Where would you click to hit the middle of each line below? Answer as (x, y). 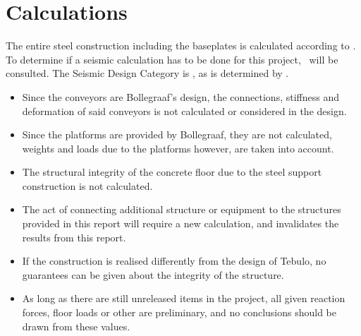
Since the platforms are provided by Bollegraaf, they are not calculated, (177, 134)
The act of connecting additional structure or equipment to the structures (182, 209)
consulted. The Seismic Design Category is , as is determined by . (147, 73)
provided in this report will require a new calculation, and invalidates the (180, 223)
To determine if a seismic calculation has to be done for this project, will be (172, 59)
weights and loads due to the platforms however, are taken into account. (178, 148)
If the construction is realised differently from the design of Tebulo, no (174, 261)
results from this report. (74, 237)
